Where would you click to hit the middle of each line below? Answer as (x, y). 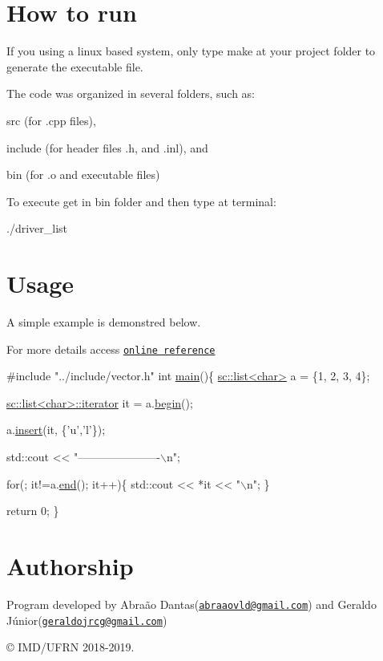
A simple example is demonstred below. (104, 322)
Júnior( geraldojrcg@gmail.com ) (87, 620)
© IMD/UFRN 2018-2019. (71, 647)
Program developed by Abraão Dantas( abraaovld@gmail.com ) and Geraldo (191, 604)
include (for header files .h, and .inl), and (107, 147)
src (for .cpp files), (51, 120)
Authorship (70, 566)
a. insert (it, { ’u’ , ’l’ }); (56, 430)
